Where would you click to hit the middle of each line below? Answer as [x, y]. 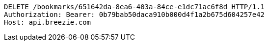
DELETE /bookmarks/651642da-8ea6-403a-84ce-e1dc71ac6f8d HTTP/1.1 [134, 7]
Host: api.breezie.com [48, 22]
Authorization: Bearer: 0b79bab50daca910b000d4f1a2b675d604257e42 [134, 15]
